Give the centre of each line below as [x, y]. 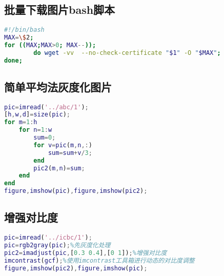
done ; [13, 60]
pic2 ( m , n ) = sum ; [59, 168]
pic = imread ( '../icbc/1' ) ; [48, 238]
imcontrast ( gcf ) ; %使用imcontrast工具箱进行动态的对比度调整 [99, 260]
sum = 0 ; [45, 138]
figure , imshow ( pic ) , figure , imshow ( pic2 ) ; [76, 191]
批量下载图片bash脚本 [60, 9]
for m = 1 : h [21, 122]
